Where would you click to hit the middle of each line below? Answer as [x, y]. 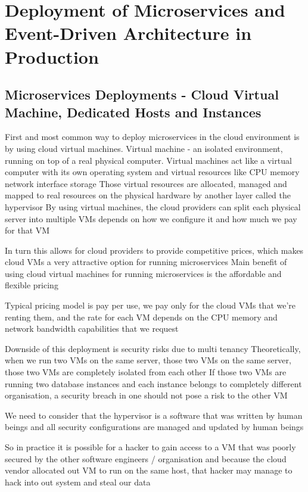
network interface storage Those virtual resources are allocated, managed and [146, 183]
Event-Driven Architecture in [128, 33]
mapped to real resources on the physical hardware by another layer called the [148, 195]
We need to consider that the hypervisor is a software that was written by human [154, 415]
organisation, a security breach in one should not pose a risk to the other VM [146, 395]
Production [52, 56]
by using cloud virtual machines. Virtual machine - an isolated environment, [144, 148]
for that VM [27, 230]
